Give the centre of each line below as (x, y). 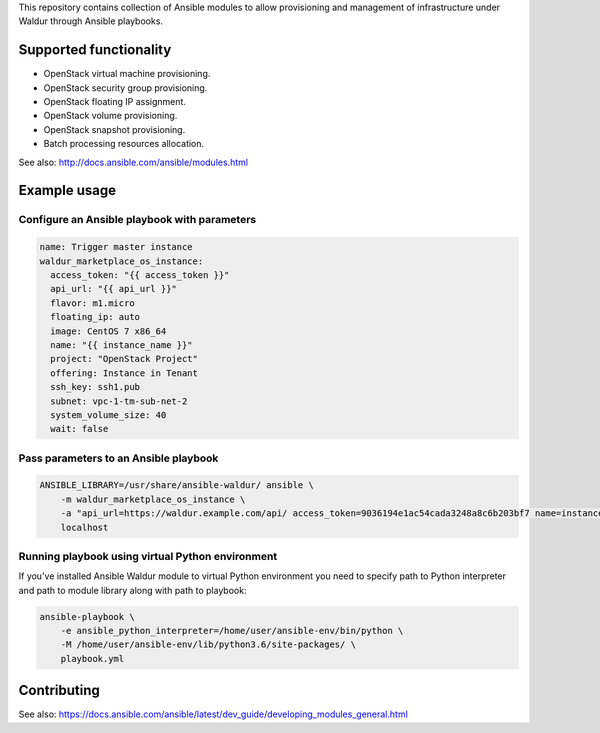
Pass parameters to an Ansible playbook (118, 458)
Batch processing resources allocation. (124, 144)
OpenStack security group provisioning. (125, 87)
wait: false (79, 429)
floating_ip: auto (95, 317)
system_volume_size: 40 (108, 414)
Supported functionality (95, 50)
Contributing (59, 690)
